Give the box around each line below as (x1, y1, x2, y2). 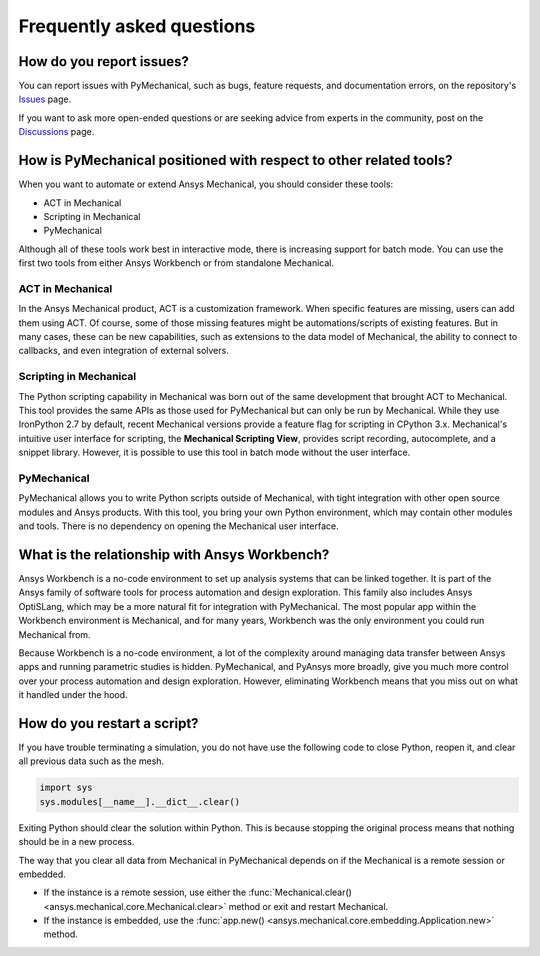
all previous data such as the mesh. (18, 755, 165, 767)
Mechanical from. (18, 628, 91, 640)
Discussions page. (18, 126, 95, 138)
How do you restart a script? (18, 715, 199, 732)
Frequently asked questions (18, 15, 256, 37)
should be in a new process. (18, 836, 135, 848)
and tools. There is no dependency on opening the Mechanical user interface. (18, 520, 339, 532)
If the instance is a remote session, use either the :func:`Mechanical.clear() (43, 886, 352, 899)
